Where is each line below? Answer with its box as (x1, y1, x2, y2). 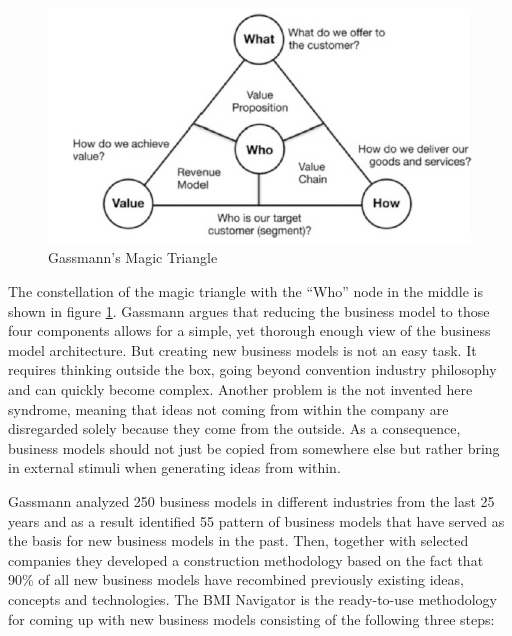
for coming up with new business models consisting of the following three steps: (8, 608, 495, 629)
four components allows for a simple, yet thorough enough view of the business (8, 320, 491, 341)
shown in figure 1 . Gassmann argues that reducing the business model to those (8, 300, 490, 321)
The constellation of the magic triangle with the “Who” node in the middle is (8, 281, 484, 302)
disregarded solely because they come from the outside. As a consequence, (8, 418, 461, 439)
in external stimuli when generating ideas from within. (8, 457, 341, 478)
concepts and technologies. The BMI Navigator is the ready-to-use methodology (8, 588, 497, 609)
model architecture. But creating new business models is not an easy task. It (8, 339, 477, 360)
